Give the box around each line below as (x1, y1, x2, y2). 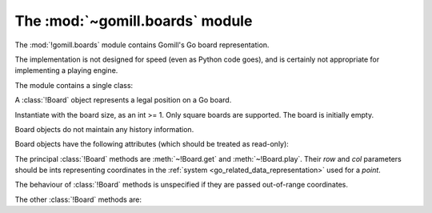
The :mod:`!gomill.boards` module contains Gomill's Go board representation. (14, 40, 270, 50)
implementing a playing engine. (14, 66, 118, 75)
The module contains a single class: (14, 80, 134, 90)
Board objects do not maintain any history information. (14, 124, 194, 134)
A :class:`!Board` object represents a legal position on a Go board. (14, 95, 232, 105)
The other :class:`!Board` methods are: (14, 195, 142, 204)
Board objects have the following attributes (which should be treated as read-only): (14, 139, 290, 149)
